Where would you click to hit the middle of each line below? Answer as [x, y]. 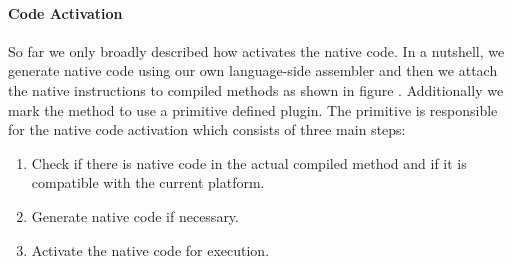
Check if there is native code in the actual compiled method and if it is [249, 162]
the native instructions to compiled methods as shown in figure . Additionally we [256, 89]
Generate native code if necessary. [135, 215]
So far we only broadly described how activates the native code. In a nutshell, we [256, 50]
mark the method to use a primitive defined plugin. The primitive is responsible [253, 109]
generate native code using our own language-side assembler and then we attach [253, 70]
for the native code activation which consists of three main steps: [207, 129]
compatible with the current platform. [148, 182]
